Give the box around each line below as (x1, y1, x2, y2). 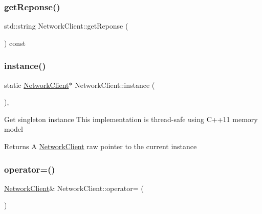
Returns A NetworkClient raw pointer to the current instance (4, 141, 197, 151)
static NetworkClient (4, 79, 69, 90)
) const (4, 37, 26, 48)
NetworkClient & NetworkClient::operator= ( (4, 182, 144, 193)
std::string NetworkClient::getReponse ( (4, 20, 128, 31)
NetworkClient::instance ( (75, 79, 155, 90)
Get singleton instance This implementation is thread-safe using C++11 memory (4, 113, 258, 124)
